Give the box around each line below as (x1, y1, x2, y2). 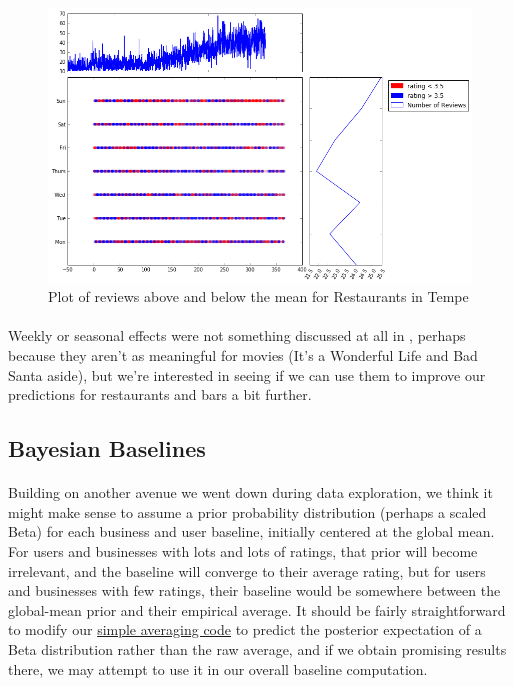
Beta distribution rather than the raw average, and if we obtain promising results (8, 638, 507, 659)
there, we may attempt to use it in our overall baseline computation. (8, 658, 428, 679)
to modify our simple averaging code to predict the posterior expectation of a (8, 619, 482, 640)
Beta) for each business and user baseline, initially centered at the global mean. (8, 521, 495, 542)
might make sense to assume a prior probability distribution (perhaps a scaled (8, 501, 487, 522)
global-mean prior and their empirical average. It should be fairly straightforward (8, 599, 506, 620)
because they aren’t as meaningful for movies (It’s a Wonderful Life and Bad (8, 345, 478, 366)
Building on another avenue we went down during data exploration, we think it (8, 482, 493, 503)
